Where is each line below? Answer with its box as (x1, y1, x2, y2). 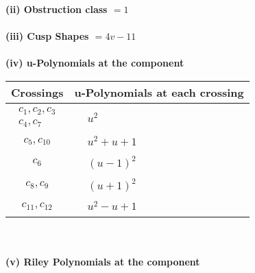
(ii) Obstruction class (5, 2, 108, 16)
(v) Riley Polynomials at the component (5, 254, 200, 268)
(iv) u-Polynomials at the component (5, 56, 184, 70)
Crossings (11, 84, 64, 100)
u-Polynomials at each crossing (74, 84, 244, 100)
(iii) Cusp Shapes (5, 29, 89, 43)
